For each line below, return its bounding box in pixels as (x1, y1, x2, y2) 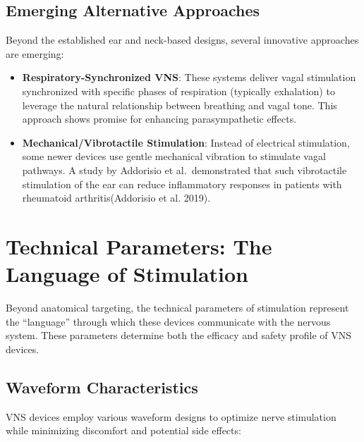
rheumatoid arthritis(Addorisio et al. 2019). (22, 190, 211, 205)
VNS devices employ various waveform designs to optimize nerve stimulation (6, 409, 336, 424)
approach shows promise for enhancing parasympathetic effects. (22, 111, 297, 126)
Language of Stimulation (6, 259, 248, 288)
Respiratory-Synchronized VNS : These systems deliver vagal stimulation (22, 70, 356, 85)
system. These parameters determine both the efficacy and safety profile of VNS (6, 328, 352, 343)
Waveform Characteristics (6, 376, 198, 398)
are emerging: (6, 46, 64, 61)
